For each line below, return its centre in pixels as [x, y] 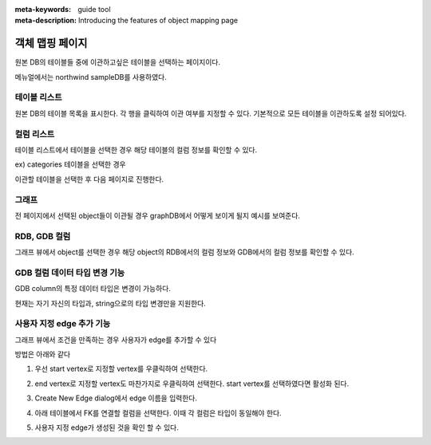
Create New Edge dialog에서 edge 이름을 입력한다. [116, 398]
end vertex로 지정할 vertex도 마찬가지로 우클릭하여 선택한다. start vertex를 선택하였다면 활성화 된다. [192, 384]
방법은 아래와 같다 [43, 354]
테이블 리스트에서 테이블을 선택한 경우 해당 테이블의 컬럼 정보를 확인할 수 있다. [136, 150]
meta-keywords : [43, 9]
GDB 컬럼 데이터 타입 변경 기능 [70, 273]
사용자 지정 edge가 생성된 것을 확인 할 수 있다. [107, 427]
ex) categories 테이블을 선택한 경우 [71, 164]
